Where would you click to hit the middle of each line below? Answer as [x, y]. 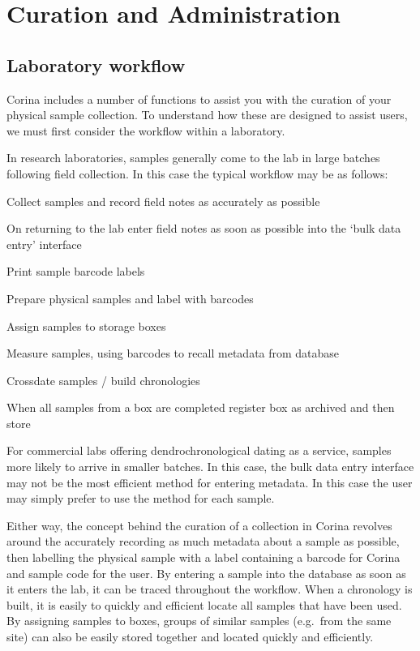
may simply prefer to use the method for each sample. [141, 498]
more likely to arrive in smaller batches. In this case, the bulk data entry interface [210, 467]
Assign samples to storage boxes [86, 325]
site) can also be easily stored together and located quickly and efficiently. [190, 637]
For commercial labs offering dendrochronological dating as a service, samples [199, 450]
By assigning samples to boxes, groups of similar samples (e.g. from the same [199, 621]
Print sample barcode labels [76, 271]
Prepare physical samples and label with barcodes [130, 298]
